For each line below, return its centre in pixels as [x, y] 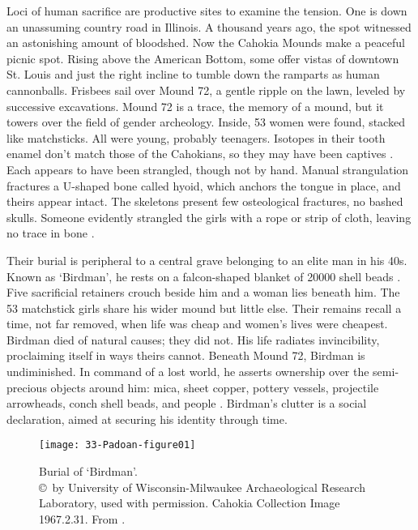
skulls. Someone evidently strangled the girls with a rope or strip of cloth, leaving [209, 217]
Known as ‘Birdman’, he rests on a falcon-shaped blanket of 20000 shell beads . [204, 276]
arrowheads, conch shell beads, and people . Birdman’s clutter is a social [187, 403]
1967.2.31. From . [82, 518]
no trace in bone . [51, 233]
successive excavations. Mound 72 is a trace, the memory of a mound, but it [195, 106]
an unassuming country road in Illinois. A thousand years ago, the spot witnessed [209, 26]
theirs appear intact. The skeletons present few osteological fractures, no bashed [205, 201]
